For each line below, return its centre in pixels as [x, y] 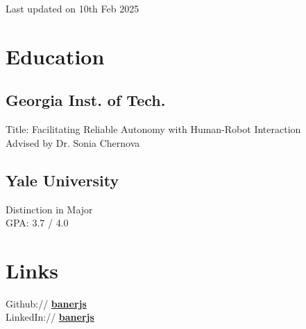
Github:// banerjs [46, 303]
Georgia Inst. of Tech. [86, 100]
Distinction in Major [49, 209]
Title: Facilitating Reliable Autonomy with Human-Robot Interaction [153, 129]
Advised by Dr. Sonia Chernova [73, 142]
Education [55, 56]
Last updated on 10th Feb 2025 [73, 8]
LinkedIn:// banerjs [50, 317]
